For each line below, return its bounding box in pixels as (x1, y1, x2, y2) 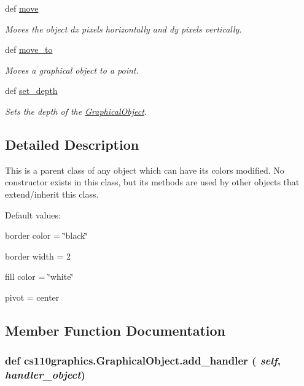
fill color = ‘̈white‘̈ (5, 270, 74, 283)
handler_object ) (5, 367, 85, 382)
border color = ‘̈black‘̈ (5, 229, 88, 242)
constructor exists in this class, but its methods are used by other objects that (5, 176, 300, 188)
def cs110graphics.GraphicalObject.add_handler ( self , (5, 353, 281, 368)
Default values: (5, 208, 61, 221)
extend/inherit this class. (5, 187, 99, 200)
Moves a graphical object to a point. (5, 63, 139, 76)
